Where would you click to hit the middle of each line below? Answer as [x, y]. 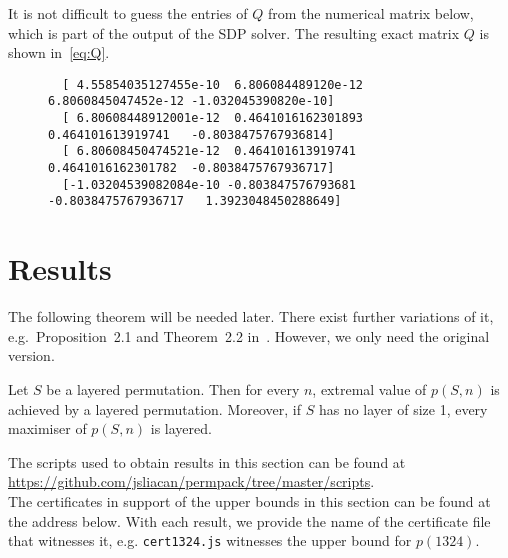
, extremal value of [369, 388]
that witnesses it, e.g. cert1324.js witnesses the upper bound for [210, 540]
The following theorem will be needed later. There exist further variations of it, [251, 316]
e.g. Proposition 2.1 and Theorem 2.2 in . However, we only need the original [249, 335]
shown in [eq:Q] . [59, 52]
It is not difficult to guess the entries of [128, 13]
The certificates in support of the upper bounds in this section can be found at [249, 500]
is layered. [181, 428]
